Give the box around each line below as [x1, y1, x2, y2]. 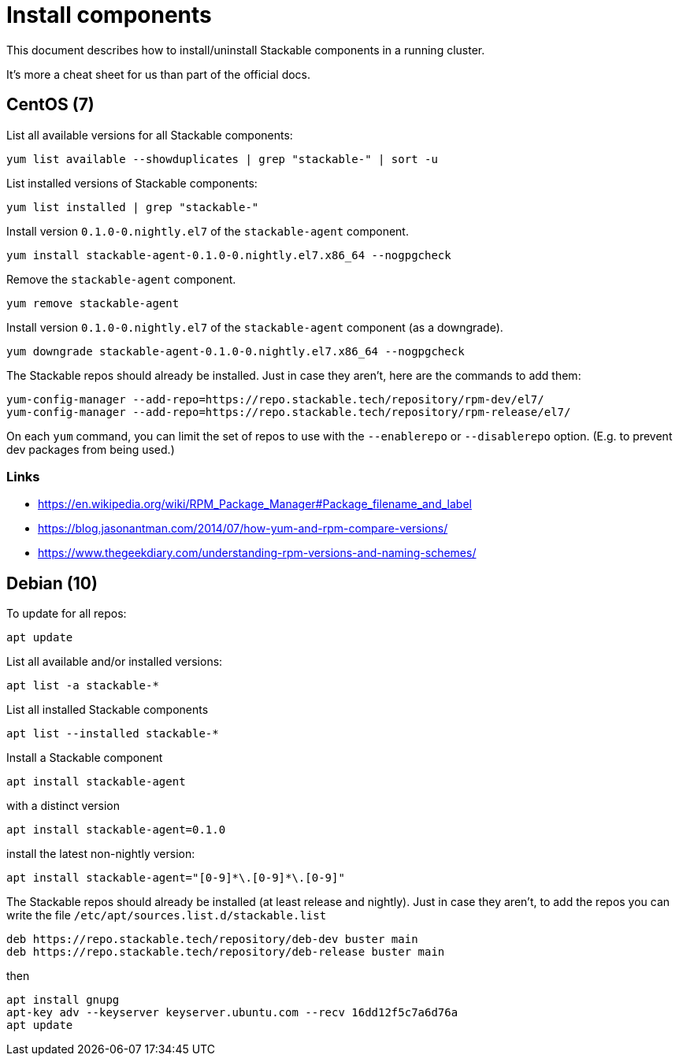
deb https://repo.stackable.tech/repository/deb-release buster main [6, 945, 445, 959]
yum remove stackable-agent [6, 296, 180, 310]
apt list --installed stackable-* [6, 727, 219, 741]
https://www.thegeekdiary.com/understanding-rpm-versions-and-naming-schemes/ [38, 546, 477, 560]
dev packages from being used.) [6, 442, 175, 456]
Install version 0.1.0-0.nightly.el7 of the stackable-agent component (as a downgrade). [6, 320, 503, 334]
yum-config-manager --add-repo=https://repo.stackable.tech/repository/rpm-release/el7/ [6, 405, 571, 418]
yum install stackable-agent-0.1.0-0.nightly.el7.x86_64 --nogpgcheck [6, 248, 451, 262]
